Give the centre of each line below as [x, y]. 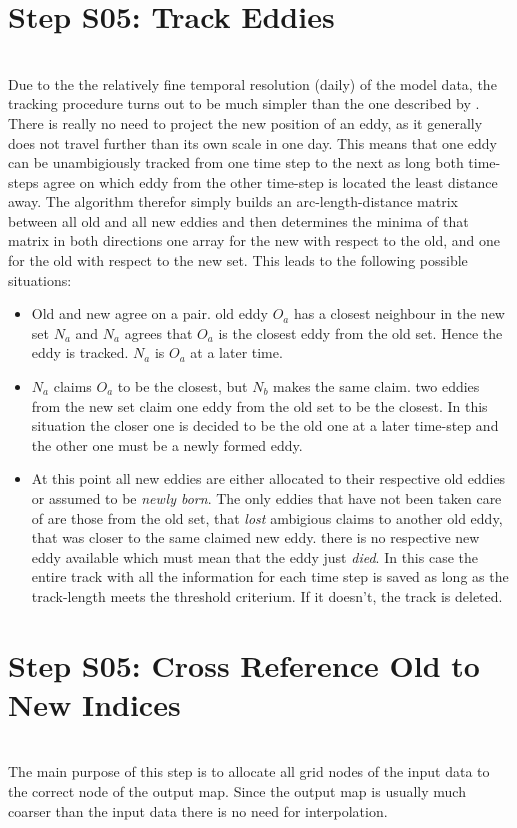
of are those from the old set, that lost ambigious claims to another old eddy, [267, 517]
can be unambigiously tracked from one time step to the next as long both [236, 162]
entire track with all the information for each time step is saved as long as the [270, 576]
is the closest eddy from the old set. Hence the [360, 332]
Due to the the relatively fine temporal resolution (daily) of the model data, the [252, 83]
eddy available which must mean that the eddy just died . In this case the [254, 556]
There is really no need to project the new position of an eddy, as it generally [245, 122]
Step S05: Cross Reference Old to [244, 664]
